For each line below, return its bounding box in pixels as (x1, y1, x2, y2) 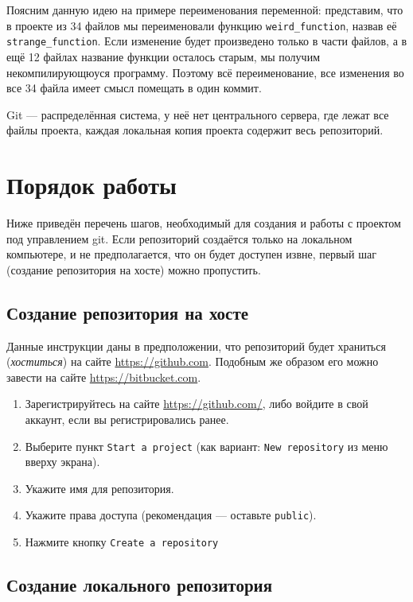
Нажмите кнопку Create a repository (25, 534, 219, 550)
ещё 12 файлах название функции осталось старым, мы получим (6, 48, 320, 64)
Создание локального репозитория (6, 573, 273, 597)
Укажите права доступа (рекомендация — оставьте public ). (25, 507, 317, 523)
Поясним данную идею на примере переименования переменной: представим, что (6, 2, 403, 17)
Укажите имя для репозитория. (25, 480, 174, 496)
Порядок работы (6, 169, 177, 201)
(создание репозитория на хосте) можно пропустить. (6, 261, 261, 278)
